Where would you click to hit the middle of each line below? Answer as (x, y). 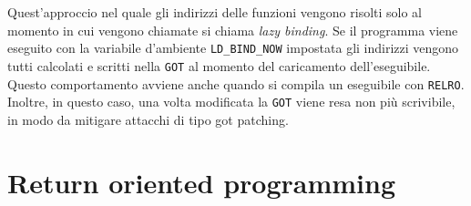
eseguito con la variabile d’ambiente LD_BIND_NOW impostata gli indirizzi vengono (233, 48)
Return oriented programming (202, 182)
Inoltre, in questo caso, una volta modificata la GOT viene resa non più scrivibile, (231, 102)
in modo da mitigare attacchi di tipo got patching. (148, 119)
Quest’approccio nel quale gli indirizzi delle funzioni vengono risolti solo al (215, 12)
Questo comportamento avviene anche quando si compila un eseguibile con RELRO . (236, 83)
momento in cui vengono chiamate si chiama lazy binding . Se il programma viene (233, 30)
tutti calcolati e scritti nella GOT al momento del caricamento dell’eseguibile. (219, 65)
